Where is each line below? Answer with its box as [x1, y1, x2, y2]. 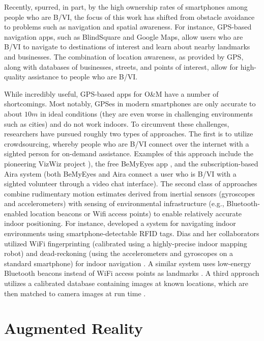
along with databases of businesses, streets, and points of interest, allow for [4, 61, 239, 72]
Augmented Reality [4, 318, 143, 338]
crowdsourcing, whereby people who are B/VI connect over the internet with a [4, 138, 249, 149]
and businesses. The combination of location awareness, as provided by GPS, [4, 51, 244, 62]
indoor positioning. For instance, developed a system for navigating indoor [4, 218, 236, 229]
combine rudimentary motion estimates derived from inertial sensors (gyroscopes [4, 188, 255, 198]
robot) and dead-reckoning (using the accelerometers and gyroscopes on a [4, 248, 233, 259]
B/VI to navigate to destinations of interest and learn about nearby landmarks [4, 41, 250, 52]
